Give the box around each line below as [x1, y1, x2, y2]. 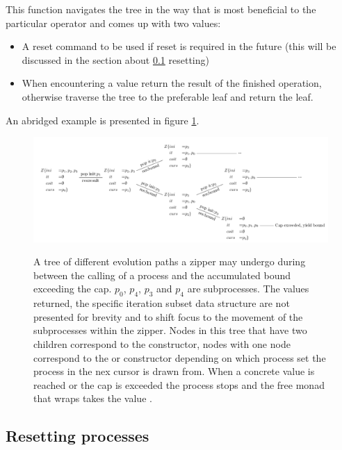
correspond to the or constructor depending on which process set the [33, 350, 326, 365]
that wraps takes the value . [33, 391, 152, 406]
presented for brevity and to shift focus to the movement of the [33, 309, 303, 324]
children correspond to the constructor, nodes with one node [33, 337, 291, 351]
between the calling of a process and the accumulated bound [33, 267, 291, 282]
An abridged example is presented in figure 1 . [6, 112, 199, 127]
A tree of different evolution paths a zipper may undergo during [33, 254, 306, 269]
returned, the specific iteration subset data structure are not [33, 296, 290, 310]
